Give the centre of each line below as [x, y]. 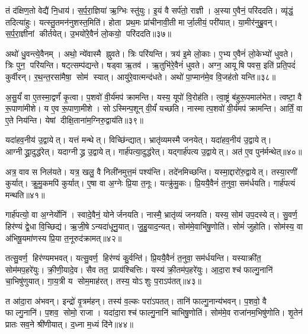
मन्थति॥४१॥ [25, 194]
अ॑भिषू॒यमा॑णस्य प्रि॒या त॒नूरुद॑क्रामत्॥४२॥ [64, 238]
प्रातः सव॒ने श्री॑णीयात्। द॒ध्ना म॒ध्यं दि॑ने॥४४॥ [69, 324]
